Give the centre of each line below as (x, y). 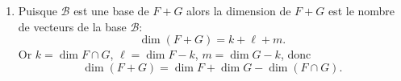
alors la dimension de (239, 10)
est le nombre (361, 10)
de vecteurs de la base (72, 26)
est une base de (111, 10)
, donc (296, 54)
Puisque (38, 10)
